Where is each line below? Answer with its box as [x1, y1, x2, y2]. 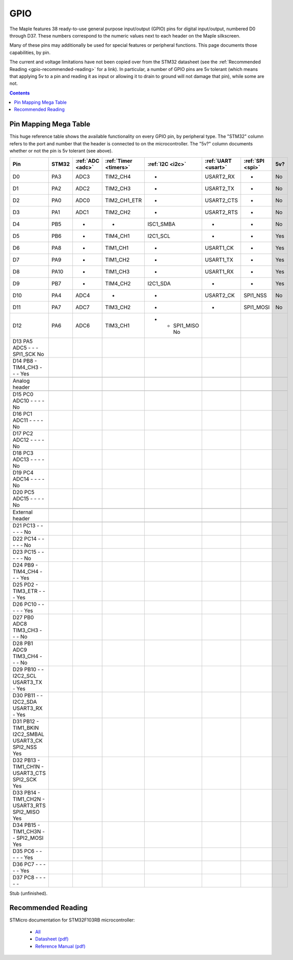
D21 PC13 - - [12, 522, 44, 529]
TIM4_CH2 [105, 280, 131, 287]
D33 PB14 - [12, 789, 41, 796]
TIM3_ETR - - [12, 587, 46, 594]
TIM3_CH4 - [12, 652, 43, 660]
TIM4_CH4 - [12, 568, 43, 575]
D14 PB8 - [12, 357, 37, 364]
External [12, 509, 33, 516]
